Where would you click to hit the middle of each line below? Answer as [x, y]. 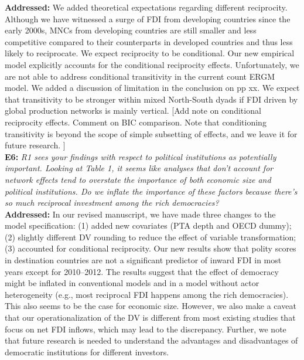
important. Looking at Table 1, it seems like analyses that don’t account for [139, 168]
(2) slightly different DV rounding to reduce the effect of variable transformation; [151, 237]
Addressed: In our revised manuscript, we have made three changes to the [140, 214]
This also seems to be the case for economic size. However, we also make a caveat [151, 306]
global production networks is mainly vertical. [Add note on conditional [133, 111]
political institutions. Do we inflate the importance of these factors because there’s [151, 191]
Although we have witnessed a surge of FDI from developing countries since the [148, 18]
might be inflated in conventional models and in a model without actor [132, 283]
